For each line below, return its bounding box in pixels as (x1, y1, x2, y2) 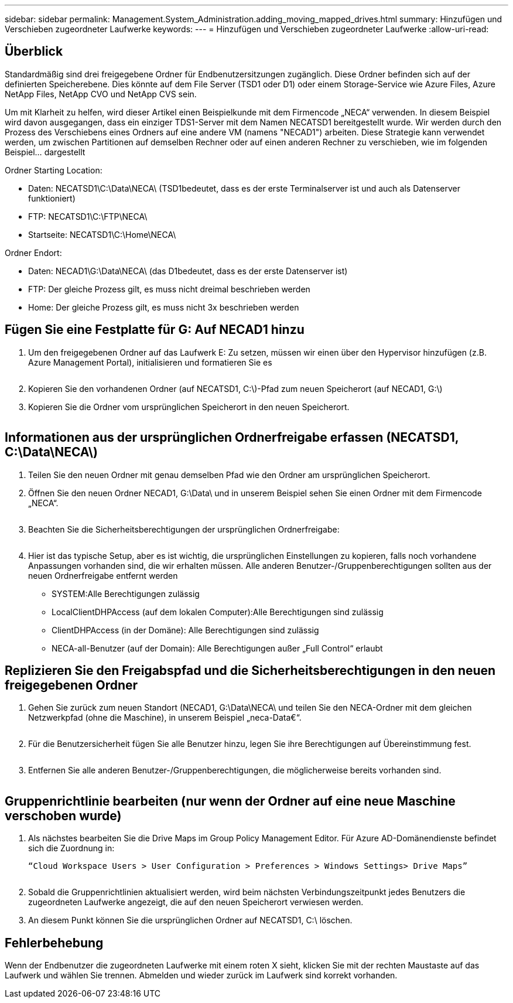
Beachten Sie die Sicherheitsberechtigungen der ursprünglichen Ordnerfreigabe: (28, 524, 340, 534)
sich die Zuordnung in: (28, 843, 115, 854)
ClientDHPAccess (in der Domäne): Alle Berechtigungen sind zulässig (52, 625, 319, 635)
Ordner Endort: (5, 247, 62, 258)
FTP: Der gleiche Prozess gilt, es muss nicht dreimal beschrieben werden (28, 284, 310, 294)
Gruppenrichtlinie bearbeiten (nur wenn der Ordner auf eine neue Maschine (5, 793, 456, 808)
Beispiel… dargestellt (5, 146, 85, 157)
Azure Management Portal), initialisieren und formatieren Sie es (28, 357, 272, 367)
